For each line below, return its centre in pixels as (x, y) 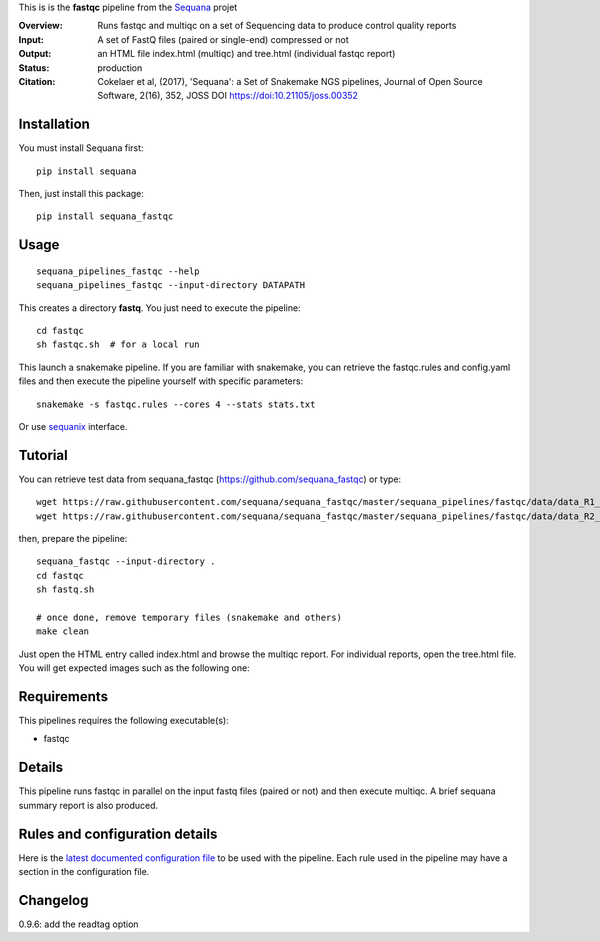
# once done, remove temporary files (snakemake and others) (189, 617)
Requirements (63, 696)
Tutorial (43, 455)
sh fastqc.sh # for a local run (118, 344)
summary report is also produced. (88, 805)
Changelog (53, 900)
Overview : (41, 26)
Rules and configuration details (118, 833)
